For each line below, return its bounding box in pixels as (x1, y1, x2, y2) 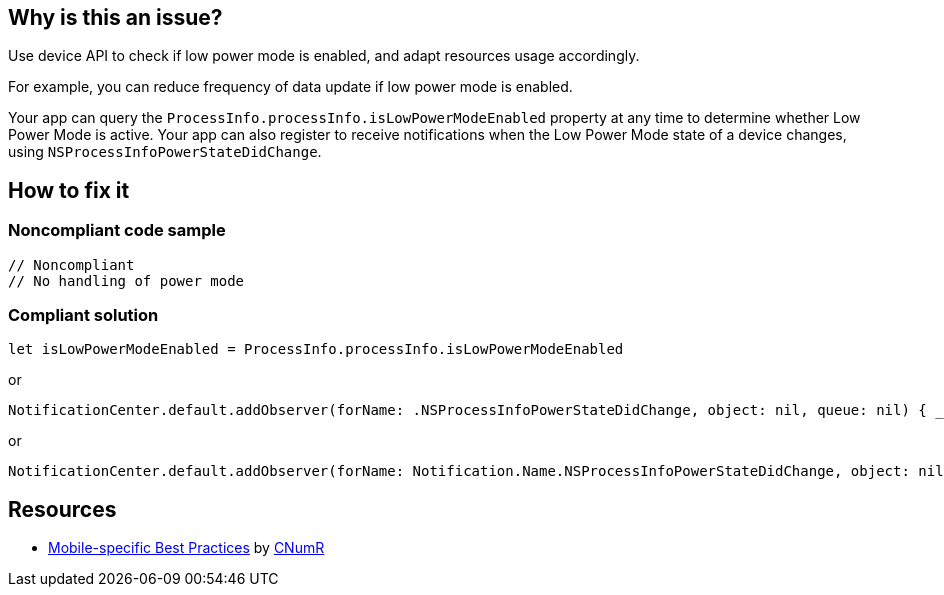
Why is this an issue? (8, 5, 223, 30)
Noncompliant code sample (8, 220, 226, 241)
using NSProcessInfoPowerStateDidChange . (8, 143, 322, 161)
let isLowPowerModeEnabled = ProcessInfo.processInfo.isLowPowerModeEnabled (8, 341, 624, 358)
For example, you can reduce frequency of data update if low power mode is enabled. (8, 78, 573, 96)
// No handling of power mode (8, 272, 245, 289)
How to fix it (8, 177, 130, 203)
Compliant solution (8, 305, 159, 326)
